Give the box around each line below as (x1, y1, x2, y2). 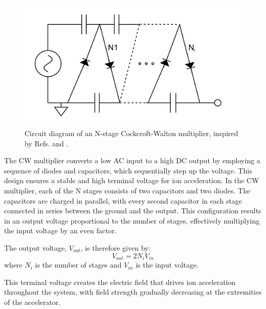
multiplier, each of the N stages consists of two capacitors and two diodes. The (4, 185, 251, 196)
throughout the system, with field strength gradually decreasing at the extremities (4, 286, 262, 297)
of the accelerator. (4, 296, 61, 307)
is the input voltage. (136, 259, 199, 270)
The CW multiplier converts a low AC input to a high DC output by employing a (4, 155, 260, 166)
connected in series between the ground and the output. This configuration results (4, 205, 261, 216)
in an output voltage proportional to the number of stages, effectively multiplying (4, 215, 260, 226)
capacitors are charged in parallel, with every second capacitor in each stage (4, 195, 242, 206)
